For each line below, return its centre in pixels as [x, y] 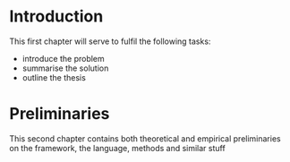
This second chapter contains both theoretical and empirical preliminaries [145, 138]
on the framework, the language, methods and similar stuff [117, 148]
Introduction [56, 17]
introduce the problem [63, 58]
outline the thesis [54, 77]
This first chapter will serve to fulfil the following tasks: [110, 41]
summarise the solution [65, 68]
